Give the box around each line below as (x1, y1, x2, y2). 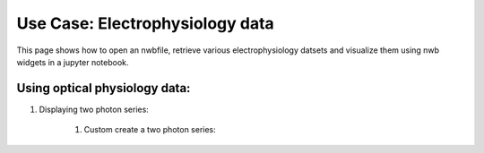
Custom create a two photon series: (83, 124, 217, 135)
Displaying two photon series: (39, 104, 150, 115)
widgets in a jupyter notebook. (16, 56, 129, 67)
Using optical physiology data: (16, 81, 191, 96)
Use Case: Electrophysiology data (16, 13, 275, 33)
